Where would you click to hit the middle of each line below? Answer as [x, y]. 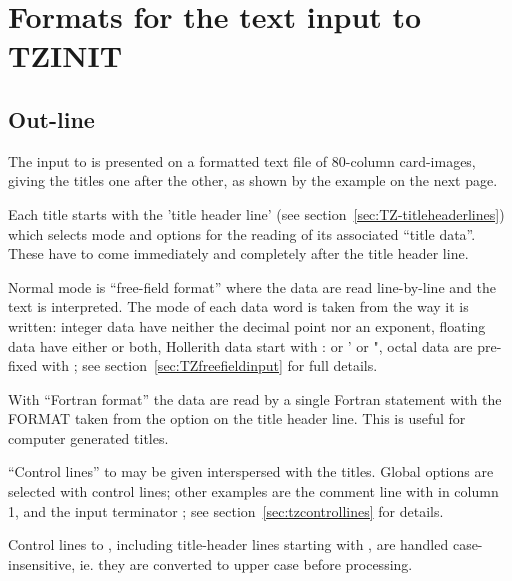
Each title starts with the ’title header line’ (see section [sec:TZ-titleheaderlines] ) [256, 213]
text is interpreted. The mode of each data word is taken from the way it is [238, 306]
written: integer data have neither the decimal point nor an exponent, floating [247, 325]
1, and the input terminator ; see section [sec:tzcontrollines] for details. [226, 510]
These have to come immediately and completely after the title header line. [238, 253]
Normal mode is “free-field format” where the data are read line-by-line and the [252, 286]
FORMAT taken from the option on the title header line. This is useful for [237, 418]
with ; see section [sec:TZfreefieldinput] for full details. [209, 365]
